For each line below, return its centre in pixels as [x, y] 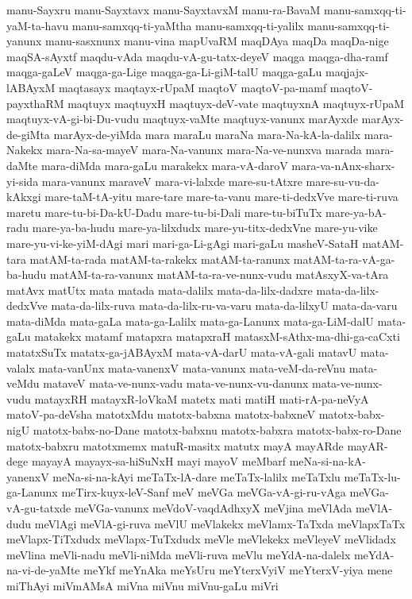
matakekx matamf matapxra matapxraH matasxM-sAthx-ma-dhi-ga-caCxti [217, 336]
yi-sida [23, 181]
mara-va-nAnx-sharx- [343, 165]
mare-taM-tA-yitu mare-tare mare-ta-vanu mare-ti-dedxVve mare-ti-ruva [221, 197]
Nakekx [25, 150]
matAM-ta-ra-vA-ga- [344, 259]
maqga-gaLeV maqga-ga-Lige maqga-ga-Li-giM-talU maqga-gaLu [164, 72]
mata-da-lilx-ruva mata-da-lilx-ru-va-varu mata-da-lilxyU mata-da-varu [224, 305]
